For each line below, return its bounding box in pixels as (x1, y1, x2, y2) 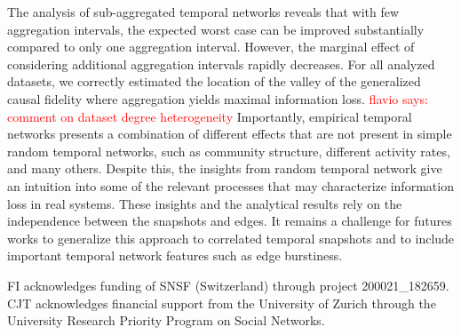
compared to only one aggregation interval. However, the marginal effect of (7, 37, 415, 56)
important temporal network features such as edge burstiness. (7, 246, 343, 265)
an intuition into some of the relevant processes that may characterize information (7, 176, 454, 195)
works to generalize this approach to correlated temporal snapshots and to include (7, 228, 455, 247)
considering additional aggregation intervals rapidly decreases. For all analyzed (7, 54, 435, 73)
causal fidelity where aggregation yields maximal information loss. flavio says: (7, 89, 428, 108)
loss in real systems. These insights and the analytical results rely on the (7, 194, 402, 212)
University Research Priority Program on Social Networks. (7, 311, 325, 330)
